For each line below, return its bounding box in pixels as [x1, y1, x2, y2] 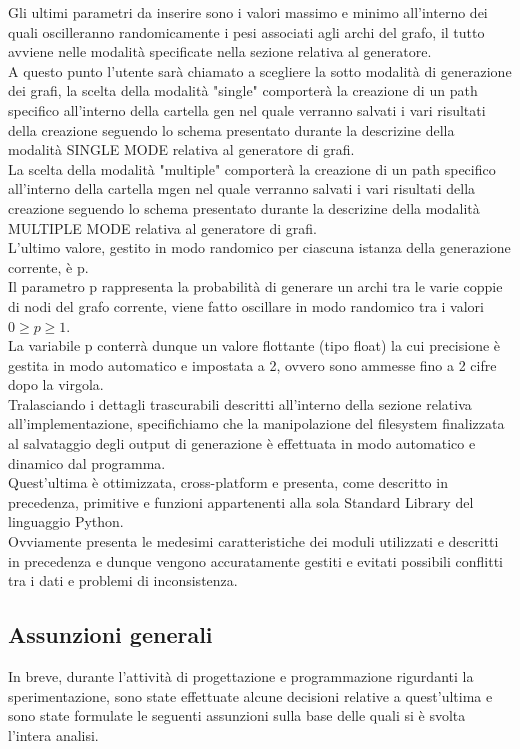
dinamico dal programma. [8, 452, 166, 473]
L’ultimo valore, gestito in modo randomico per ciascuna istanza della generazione [8, 237, 511, 258]
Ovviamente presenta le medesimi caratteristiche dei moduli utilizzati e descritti [8, 531, 499, 552]
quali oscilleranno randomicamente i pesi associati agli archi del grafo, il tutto [8, 21, 485, 42]
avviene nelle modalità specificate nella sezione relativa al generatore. [8, 41, 432, 62]
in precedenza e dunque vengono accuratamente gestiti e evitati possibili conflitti [8, 550, 503, 571]
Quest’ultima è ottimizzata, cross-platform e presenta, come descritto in [8, 472, 448, 493]
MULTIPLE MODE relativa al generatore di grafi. [8, 217, 317, 238]
